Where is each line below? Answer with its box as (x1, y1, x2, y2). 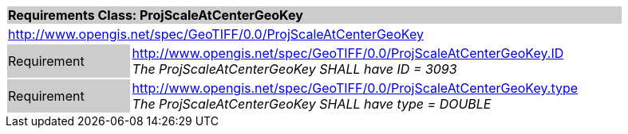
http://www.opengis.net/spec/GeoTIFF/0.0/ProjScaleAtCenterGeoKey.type (132, 80, 579, 96)
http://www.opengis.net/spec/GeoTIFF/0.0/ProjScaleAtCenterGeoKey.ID (132, 45, 564, 61)
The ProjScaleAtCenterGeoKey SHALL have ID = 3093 (132, 61, 457, 77)
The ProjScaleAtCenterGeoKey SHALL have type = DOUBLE (132, 96, 492, 112)
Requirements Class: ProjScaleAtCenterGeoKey (8, 7, 303, 23)
